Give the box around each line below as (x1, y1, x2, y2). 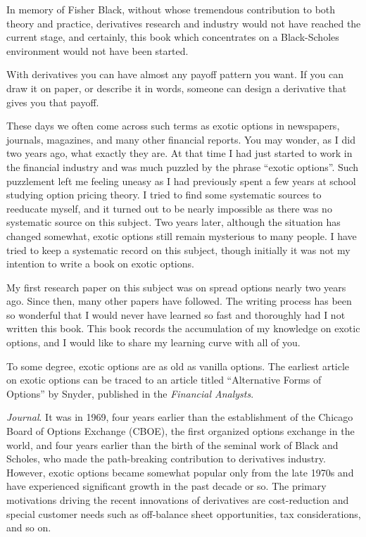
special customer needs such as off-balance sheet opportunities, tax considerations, (6, 506, 361, 521)
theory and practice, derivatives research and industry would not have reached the (6, 15, 361, 30)
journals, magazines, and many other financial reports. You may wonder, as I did (6, 132, 355, 146)
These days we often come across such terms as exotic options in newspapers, (6, 118, 340, 133)
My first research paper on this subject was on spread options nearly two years (6, 279, 346, 294)
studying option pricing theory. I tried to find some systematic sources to (6, 187, 322, 202)
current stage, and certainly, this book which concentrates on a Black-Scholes (6, 30, 339, 44)
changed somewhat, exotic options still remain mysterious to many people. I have (6, 228, 357, 243)
